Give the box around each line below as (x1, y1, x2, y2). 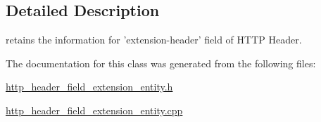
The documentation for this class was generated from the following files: (6, 55, 316, 70)
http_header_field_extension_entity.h (6, 79, 173, 94)
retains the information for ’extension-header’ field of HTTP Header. (6, 32, 302, 47)
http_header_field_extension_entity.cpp (6, 102, 183, 117)
